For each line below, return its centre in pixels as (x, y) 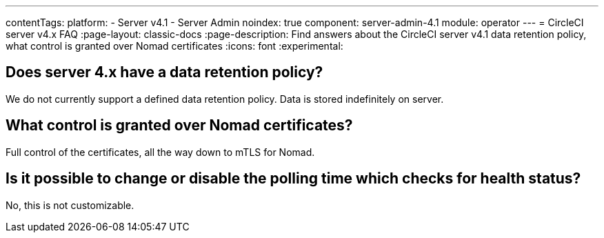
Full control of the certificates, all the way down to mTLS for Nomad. (160, 152)
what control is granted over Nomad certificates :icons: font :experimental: (174, 46)
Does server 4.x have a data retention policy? (164, 72)
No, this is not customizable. (70, 205)
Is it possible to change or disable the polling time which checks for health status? (293, 179)
